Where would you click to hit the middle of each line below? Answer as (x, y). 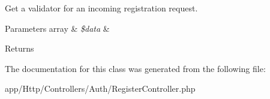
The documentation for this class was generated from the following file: (135, 68)
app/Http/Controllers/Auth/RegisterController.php (100, 88)
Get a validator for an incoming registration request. (101, 8)
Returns (19, 48)
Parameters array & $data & (57, 28)
